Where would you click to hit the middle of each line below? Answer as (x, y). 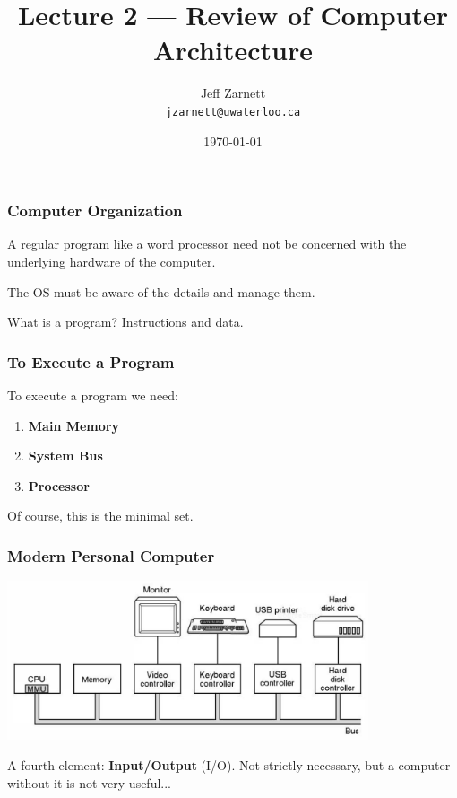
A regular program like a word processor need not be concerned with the (207, 244)
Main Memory (73, 425)
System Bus (65, 456)
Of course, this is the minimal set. (100, 516)
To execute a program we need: (93, 395)
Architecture (233, 50)
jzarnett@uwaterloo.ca (233, 112)
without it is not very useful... (89, 782)
